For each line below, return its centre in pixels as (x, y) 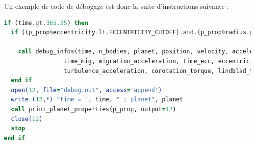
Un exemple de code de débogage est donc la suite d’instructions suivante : (116, 6)
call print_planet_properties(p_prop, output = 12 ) (93, 109)
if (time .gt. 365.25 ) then (46, 23)
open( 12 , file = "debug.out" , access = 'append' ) (87, 90)
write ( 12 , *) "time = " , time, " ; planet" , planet (97, 100)
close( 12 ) (27, 119)
